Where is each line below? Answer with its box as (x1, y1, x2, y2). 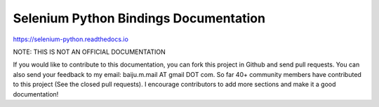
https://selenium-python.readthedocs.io (13, 35, 129, 43)
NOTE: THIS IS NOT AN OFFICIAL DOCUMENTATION (13, 48, 166, 56)
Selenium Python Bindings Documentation (13, 10, 266, 26)
